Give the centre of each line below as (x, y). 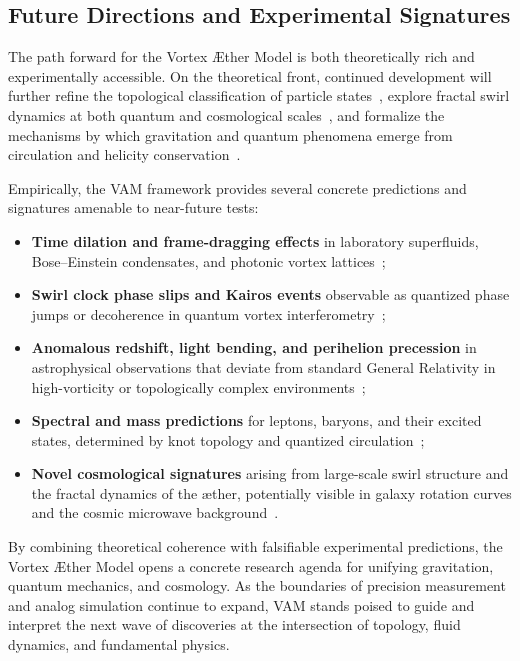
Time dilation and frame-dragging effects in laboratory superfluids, (255, 240)
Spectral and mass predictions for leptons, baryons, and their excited (256, 420)
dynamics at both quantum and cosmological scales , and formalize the (226, 114)
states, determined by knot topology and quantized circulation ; (228, 439)
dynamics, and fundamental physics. (119, 644)
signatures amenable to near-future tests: (133, 207)
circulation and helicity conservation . (124, 154)
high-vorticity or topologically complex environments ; (198, 386)
